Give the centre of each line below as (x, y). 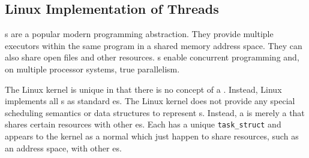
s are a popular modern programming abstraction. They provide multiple (139, 34)
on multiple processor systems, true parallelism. (92, 69)
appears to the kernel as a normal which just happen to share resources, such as (152, 136)
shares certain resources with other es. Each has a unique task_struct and (143, 124)
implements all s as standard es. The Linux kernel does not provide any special (150, 101)
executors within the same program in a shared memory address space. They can (154, 45)
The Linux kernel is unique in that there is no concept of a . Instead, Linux (143, 89)
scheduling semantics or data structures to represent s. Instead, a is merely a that (155, 112)
